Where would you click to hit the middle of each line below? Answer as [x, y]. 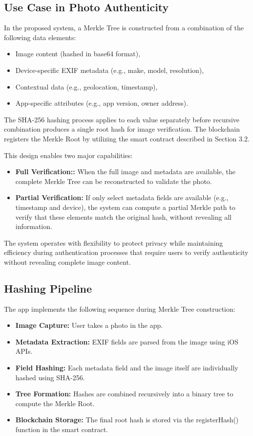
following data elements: [40, 37]
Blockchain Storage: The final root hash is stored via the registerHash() [127, 420]
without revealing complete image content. [67, 262]
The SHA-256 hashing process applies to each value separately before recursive [122, 119]
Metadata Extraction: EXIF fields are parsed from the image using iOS [127, 341]
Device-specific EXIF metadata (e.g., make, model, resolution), [110, 70]
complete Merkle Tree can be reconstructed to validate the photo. [114, 181]
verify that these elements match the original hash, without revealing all [123, 217]
